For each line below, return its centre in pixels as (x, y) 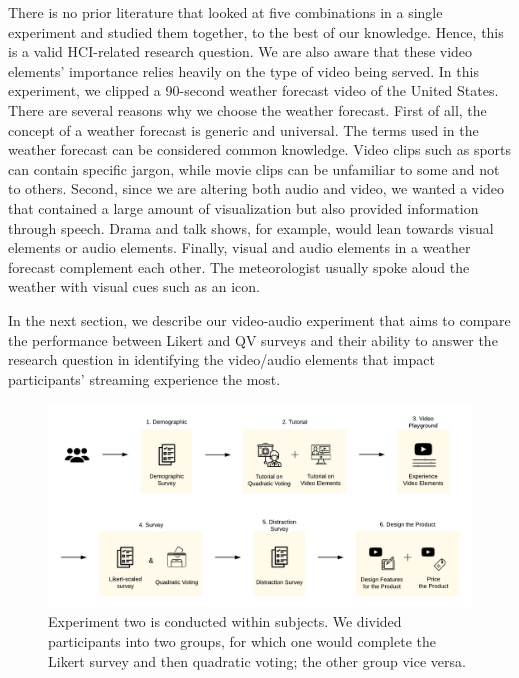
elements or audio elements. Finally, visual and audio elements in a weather (239, 247)
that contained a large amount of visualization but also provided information (243, 207)
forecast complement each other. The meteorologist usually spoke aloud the (239, 266)
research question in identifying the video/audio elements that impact (221, 359)
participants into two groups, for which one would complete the (242, 641)
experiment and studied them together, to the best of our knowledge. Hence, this (256, 31)
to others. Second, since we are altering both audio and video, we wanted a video (256, 188)
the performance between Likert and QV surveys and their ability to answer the (253, 339)
